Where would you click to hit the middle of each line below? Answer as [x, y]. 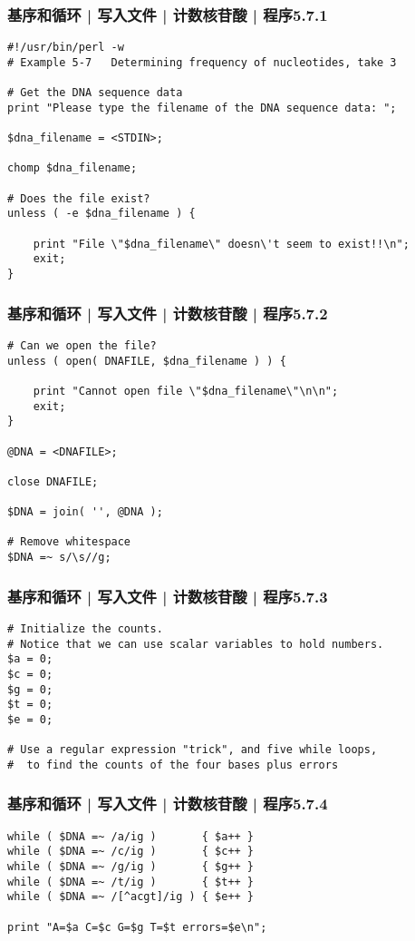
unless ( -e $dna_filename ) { [101, 214]
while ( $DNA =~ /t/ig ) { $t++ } [131, 882]
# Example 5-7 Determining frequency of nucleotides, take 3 [202, 62]
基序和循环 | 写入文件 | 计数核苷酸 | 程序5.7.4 [168, 804]
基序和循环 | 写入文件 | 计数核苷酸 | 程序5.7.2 [168, 313]
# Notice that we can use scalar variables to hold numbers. [196, 644]
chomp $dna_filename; [72, 168]
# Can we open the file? [82, 345]
